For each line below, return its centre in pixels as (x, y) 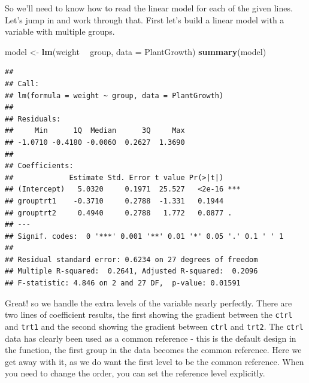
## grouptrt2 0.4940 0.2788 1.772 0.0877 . (119, 213)
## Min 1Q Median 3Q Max (95, 131)
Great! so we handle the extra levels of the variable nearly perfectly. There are (149, 303)
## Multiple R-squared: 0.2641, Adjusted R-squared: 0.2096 (131, 271)
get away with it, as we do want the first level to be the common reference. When (154, 361)
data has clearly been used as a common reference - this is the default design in (151, 338)
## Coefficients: (39, 166)
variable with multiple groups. (60, 31)
